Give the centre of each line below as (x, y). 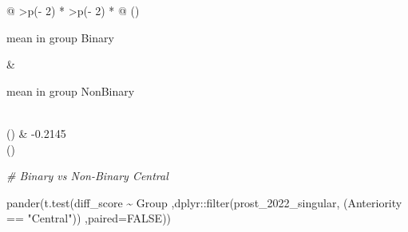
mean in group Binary (60, 37)
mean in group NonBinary (71, 90)
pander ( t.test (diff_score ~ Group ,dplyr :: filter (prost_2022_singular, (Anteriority (204, 202)
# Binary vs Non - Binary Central (87, 176)
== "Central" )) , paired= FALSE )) (89, 218)
